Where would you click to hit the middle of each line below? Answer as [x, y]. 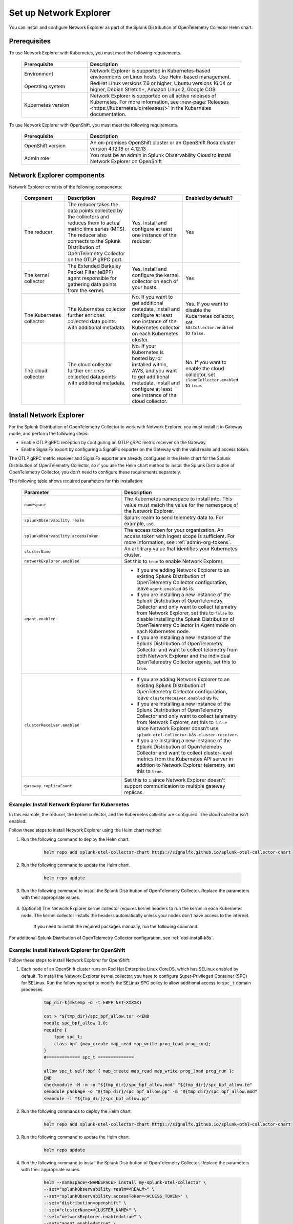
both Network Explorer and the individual [183, 656]
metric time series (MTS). [97, 229]
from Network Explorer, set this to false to [184, 613]
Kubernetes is [148, 353]
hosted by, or [147, 358]
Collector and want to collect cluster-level [184, 753]
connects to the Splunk [94, 241]
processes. [32, 989]
